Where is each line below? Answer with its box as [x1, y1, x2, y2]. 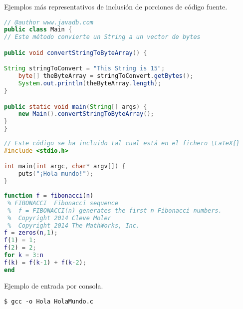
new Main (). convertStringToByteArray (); [18, 110, 154, 118]
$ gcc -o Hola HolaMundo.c [4, 298, 93, 306]
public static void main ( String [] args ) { [4, 103, 147, 110]
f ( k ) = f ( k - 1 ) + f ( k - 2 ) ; [4, 259, 86, 266]
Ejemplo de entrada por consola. [4, 280, 103, 291]
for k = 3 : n [4, 252, 43, 259]
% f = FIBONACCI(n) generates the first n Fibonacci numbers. [7, 207, 222, 214]
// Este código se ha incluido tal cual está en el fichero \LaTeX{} [4, 140, 240, 147]
